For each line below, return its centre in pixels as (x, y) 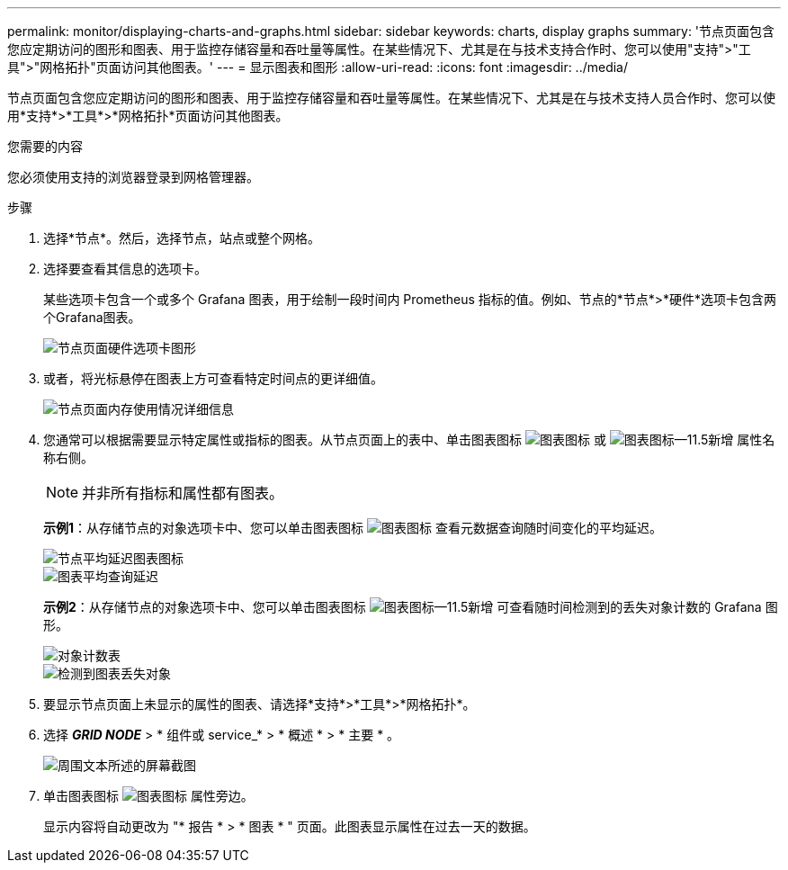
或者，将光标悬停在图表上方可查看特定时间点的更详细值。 (213, 378)
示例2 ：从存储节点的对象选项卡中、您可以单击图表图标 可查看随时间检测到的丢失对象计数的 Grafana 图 (411, 607)
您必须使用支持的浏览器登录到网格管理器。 (133, 177)
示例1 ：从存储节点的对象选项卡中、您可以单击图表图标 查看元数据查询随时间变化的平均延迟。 (353, 528)
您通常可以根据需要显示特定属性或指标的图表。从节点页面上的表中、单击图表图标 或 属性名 (409, 439)
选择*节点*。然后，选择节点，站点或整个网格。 (182, 238)
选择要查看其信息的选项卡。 (125, 269)
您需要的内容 (45, 146)
